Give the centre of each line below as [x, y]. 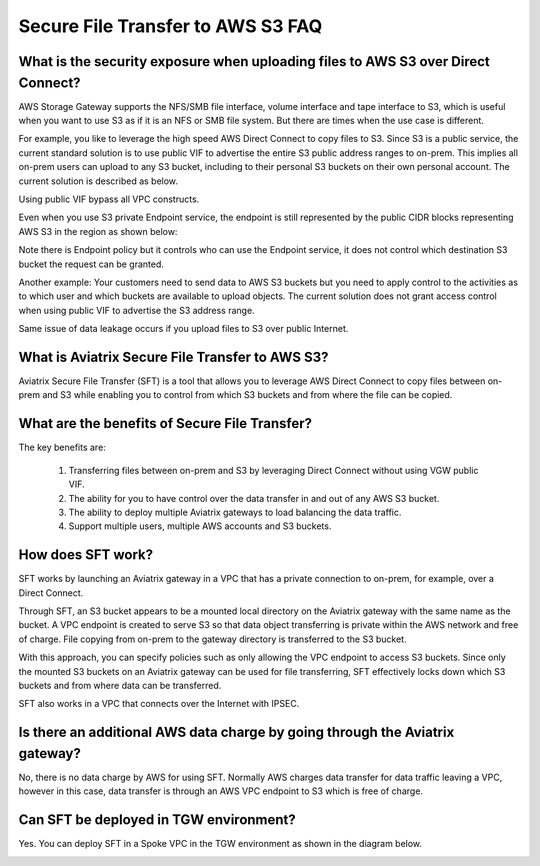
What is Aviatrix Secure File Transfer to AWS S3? [173, 356]
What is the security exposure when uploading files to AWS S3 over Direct [254, 61]
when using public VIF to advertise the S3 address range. [136, 310]
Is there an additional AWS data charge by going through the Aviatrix [236, 732]
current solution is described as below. [98, 181]
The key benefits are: [62, 447]
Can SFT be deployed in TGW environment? [157, 820]
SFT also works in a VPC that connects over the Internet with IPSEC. [159, 704]
